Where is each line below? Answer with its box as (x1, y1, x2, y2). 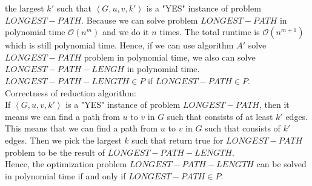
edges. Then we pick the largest (5, 133, 122, 146)
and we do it (102, 25, 149, 38)
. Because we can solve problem (81, 13, 198, 26)
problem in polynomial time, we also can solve (84, 50, 256, 63)
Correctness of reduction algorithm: (5, 86, 136, 99)
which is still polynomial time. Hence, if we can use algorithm (5, 39, 234, 51)
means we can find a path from (5, 110, 120, 122)
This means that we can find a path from (5, 122, 158, 135)
